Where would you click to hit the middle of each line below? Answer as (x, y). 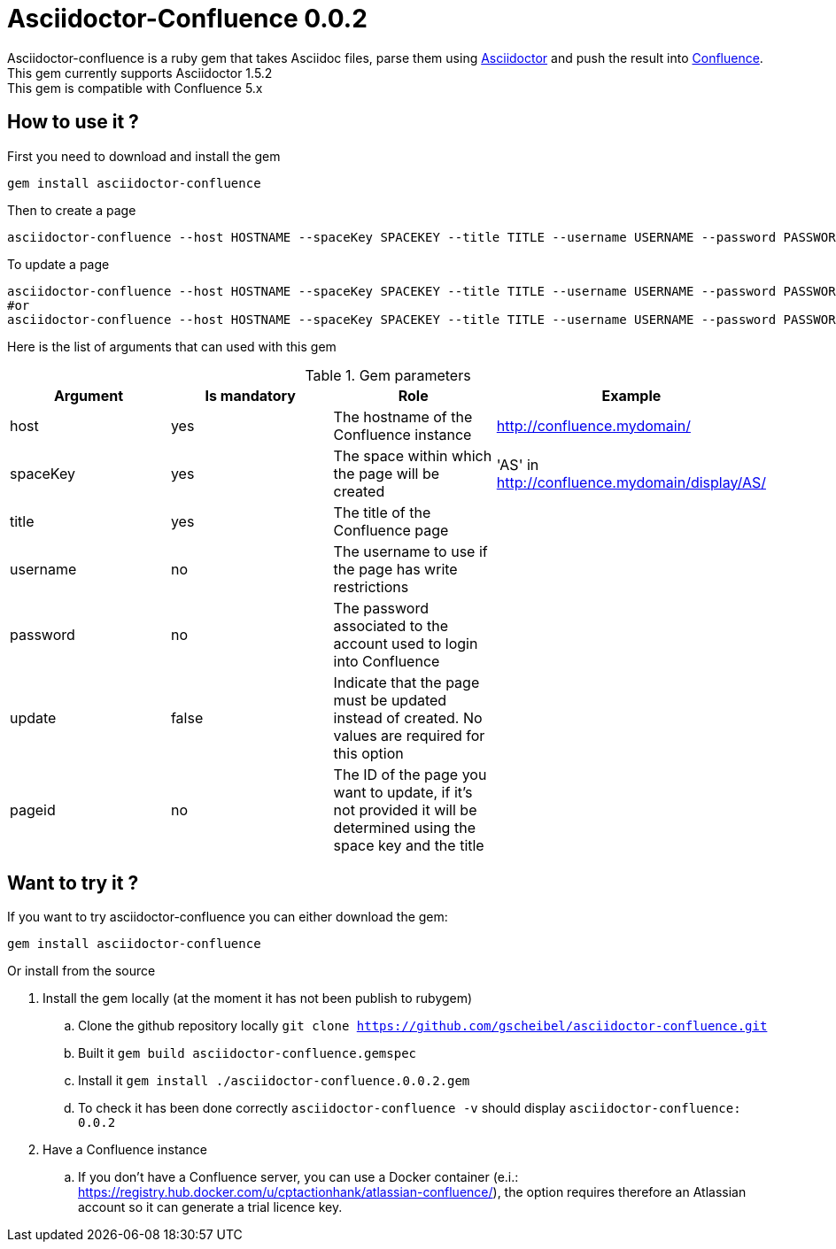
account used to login (406, 643)
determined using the (404, 827)
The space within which (413, 455)
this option (368, 753)
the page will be (387, 473)
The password (381, 608)
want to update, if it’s (403, 792)
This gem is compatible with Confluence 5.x (135, 88)
